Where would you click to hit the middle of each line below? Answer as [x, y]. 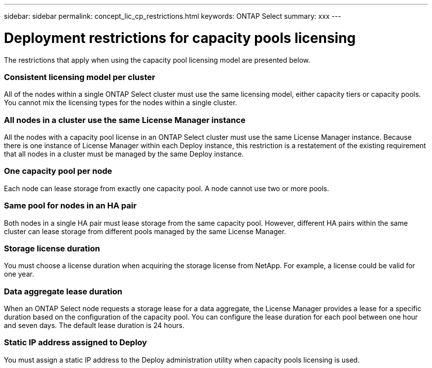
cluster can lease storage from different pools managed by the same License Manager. [145, 231]
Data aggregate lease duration [63, 291]
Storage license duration [52, 248]
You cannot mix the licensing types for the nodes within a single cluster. [121, 103]
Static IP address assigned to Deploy [75, 343]
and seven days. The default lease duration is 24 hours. [94, 325]
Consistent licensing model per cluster [80, 77]
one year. [19, 274]
